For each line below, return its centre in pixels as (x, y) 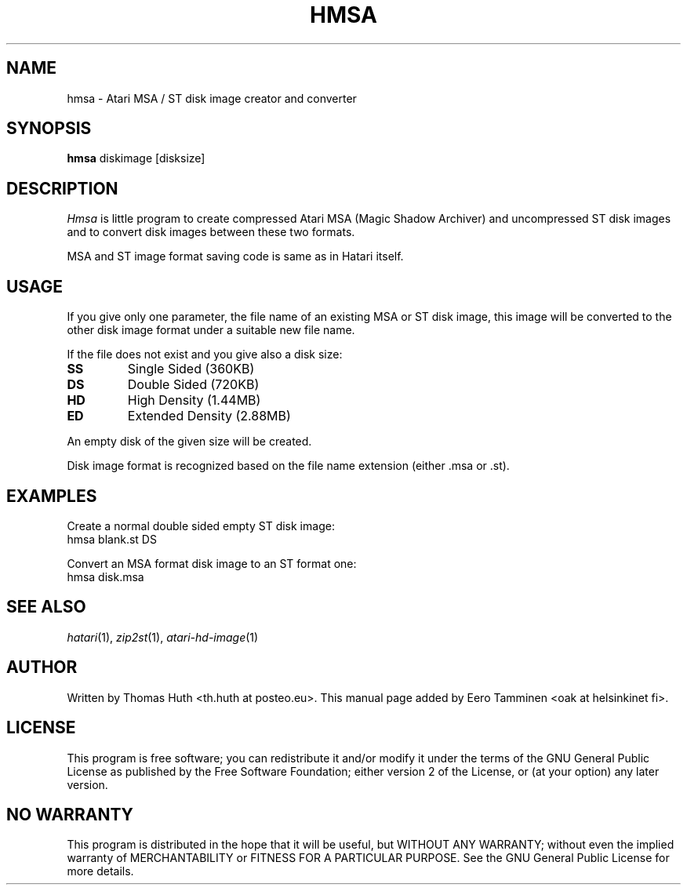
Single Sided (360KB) (191, 369)
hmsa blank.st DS (112, 539)
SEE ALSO (46, 607)
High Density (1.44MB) (194, 400)
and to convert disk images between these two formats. (211, 232)
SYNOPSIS (49, 129)
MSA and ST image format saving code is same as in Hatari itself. (235, 256)
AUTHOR (42, 667)
